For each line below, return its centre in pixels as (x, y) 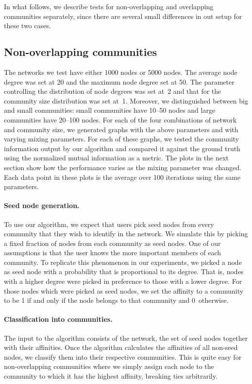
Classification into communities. (58, 319)
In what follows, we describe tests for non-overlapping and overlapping (109, 6)
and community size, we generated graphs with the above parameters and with (121, 129)
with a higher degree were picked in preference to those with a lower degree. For (123, 281)
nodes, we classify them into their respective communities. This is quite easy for (123, 357)
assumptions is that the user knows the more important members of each (113, 253)
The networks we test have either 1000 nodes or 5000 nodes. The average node (121, 72)
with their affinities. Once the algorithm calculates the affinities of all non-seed (121, 347)
